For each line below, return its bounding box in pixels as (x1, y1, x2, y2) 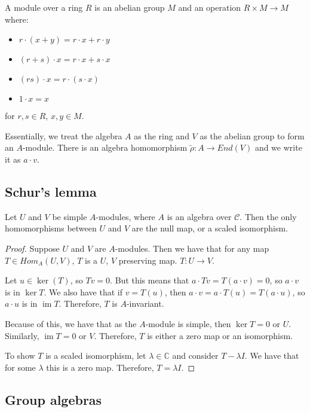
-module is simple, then (145, 317, 231, 329)
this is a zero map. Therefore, (46, 361, 154, 373)
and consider (172, 349, 219, 362)
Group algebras (5, 390, 102, 408)
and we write (254, 141, 302, 154)
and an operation (178, 1, 241, 13)
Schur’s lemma (5, 182, 97, 200)
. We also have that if (44, 285, 122, 298)
